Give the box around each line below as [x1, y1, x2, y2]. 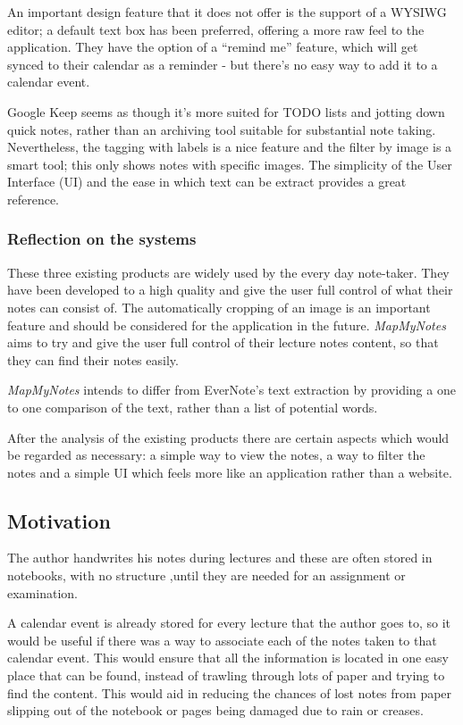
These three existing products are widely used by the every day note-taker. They [7, 262, 450, 281]
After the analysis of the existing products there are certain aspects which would [7, 428, 450, 446]
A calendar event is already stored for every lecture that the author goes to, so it [7, 613, 450, 632]
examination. [7, 583, 78, 602]
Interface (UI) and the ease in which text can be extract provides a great [7, 172, 407, 191]
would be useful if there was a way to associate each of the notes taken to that [7, 630, 437, 649]
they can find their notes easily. [7, 350, 179, 369]
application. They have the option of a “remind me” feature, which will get [7, 37, 418, 56]
